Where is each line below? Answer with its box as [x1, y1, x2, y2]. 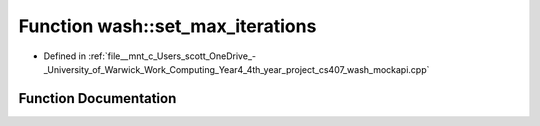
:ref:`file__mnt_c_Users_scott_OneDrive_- [88, 50, 257, 62]
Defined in [43, 50, 87, 62]
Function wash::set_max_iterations [18, 15, 317, 37]
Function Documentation [18, 90, 177, 107]
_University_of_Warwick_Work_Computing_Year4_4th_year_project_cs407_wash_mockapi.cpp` [43, 63, 430, 75]
